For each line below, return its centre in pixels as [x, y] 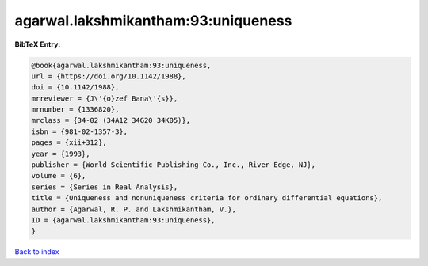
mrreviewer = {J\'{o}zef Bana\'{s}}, [105, 98]
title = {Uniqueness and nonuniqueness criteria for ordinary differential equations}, [207, 198]
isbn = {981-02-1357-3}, [80, 131]
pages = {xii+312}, [69, 143]
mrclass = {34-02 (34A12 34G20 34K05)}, [111, 120]
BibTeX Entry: [38, 44]
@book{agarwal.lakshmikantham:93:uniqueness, [121, 65]
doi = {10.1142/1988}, [75, 87]
